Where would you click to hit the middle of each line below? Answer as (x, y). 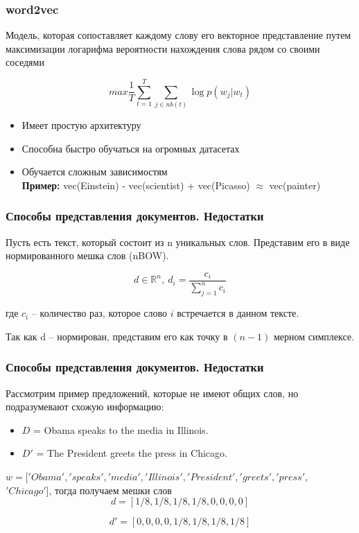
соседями (25, 62)
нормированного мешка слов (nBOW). (87, 255)
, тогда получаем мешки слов (110, 490)
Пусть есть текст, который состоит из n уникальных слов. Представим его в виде (178, 242)
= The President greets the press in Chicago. (132, 453)
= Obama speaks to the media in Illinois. (121, 429)
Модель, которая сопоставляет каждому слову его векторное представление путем (178, 35)
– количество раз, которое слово (99, 313)
